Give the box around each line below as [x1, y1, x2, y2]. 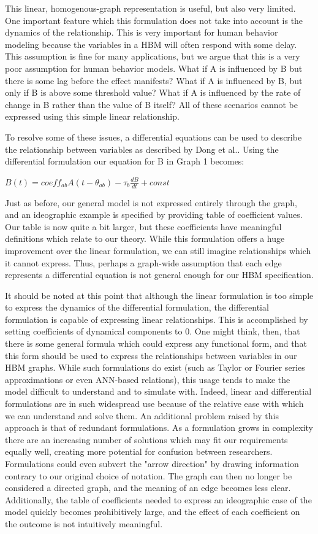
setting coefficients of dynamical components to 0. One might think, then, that [5, 325, 300, 338]
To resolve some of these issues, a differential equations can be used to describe [5, 130, 302, 143]
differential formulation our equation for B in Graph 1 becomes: [5, 155, 244, 168]
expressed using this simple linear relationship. [5, 110, 180, 123]
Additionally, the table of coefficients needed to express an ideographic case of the [5, 493, 312, 506]
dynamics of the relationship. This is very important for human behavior [5, 26, 278, 39]
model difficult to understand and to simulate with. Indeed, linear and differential [5, 385, 312, 398]
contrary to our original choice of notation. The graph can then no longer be [5, 469, 292, 482]
